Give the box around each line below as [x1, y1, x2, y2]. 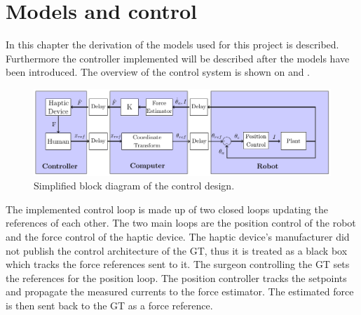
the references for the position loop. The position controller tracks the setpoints [6, 270, 347, 285]
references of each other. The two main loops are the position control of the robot [6, 215, 356, 230]
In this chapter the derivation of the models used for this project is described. [6, 37, 339, 52]
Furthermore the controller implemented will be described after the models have [6, 51, 350, 65]
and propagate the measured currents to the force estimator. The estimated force [6, 284, 354, 299]
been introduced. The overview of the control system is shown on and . [6, 65, 311, 79]
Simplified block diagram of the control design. [34, 178, 235, 193]
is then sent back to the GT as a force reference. [6, 298, 213, 313]
